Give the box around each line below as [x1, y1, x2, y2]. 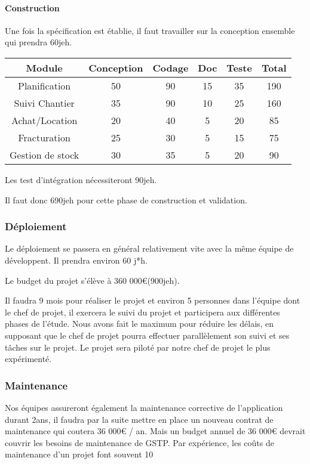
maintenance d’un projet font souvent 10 [5, 448, 154, 460]
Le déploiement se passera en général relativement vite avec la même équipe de [5, 242, 294, 255]
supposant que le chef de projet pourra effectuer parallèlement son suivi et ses [5, 329, 290, 341]
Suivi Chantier [14, 95, 75, 110]
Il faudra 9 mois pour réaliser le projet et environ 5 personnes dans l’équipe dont [5, 294, 300, 307]
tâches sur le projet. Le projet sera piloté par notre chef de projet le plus [5, 341, 271, 353]
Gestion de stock [10, 147, 79, 162]
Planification [18, 78, 71, 92]
